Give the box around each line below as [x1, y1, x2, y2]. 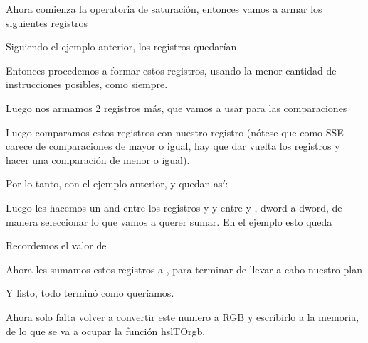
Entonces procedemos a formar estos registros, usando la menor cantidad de [6, 62, 337, 77]
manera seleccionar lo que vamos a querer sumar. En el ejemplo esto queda [6, 214, 332, 229]
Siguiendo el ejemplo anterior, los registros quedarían [6, 39, 237, 54]
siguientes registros [6, 15, 88, 30]
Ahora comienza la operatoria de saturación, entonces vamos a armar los [6, 1, 322, 16]
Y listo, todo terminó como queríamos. [6, 285, 174, 300]
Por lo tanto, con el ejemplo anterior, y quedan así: [6, 176, 228, 191]
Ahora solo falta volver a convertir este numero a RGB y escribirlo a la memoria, [6, 309, 359, 324]
